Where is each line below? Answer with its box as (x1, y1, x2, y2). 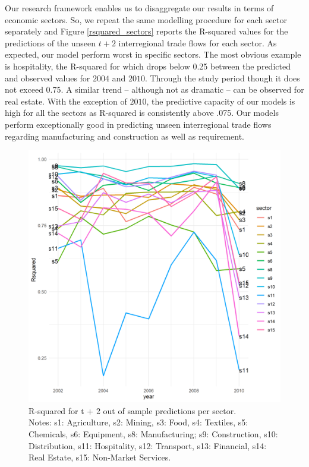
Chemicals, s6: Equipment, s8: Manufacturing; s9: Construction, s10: (29, 427, 278, 440)
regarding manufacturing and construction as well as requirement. (5, 130, 244, 142)
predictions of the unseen (5, 36, 96, 49)
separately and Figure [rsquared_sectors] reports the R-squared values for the (5, 25, 288, 37)
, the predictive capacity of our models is (146, 94, 295, 107)
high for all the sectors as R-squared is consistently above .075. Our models (5, 106, 279, 119)
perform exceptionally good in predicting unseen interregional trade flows (5, 118, 272, 130)
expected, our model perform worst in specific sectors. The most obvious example (5, 48, 301, 61)
